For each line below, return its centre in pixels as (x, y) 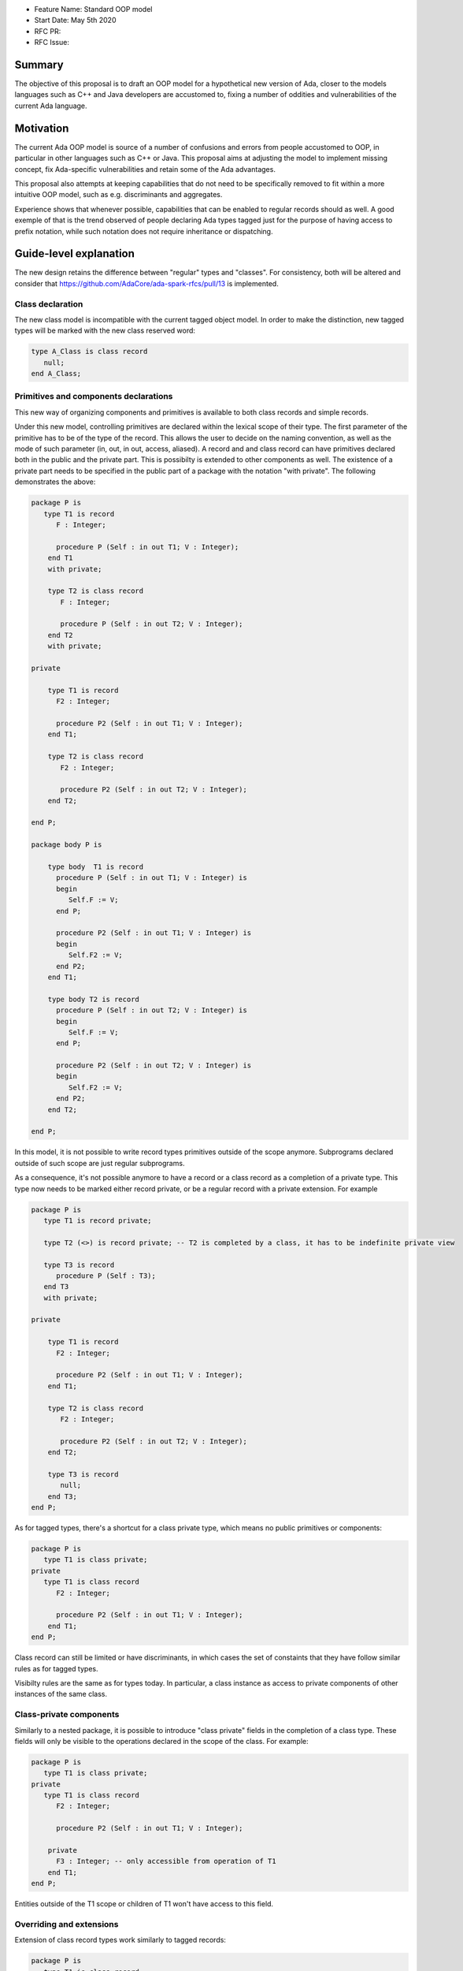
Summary (39, 64)
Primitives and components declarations (94, 397)
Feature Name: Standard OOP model (93, 9)
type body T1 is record (96, 867)
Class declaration (49, 304)
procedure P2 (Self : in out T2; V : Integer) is (154, 1066)
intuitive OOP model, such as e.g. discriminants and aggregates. (119, 195)
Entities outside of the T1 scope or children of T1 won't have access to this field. (144, 1904)
